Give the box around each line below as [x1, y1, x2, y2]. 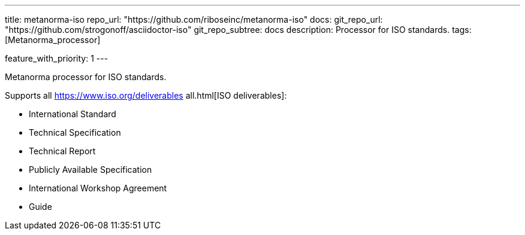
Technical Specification [29, 127, 121, 138]
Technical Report [29, 146, 96, 156]
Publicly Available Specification [29, 164, 152, 175]
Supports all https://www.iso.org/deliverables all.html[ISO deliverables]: [5, 90, 287, 100]
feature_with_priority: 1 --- [5, 53, 108, 63]
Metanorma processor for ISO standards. [5, 72, 167, 82]
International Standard [29, 109, 116, 119]
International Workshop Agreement [29, 183, 167, 193]
